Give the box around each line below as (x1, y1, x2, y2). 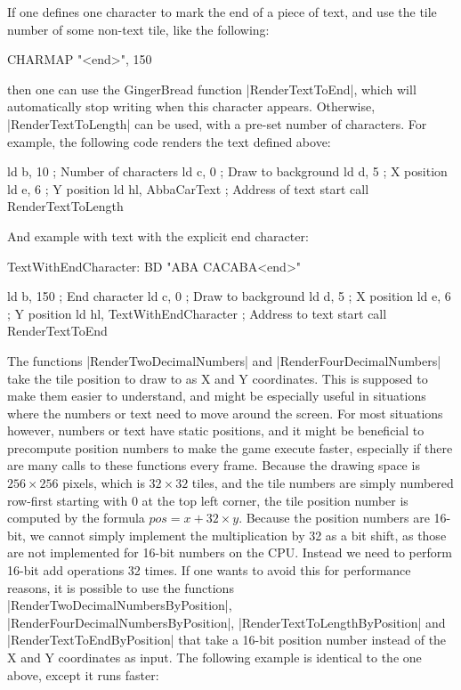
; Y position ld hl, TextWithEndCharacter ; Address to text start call (7, 304, 387, 322)
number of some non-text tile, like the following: (7, 20, 270, 38)
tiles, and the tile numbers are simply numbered (191, 474, 454, 492)
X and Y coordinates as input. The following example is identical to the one (7, 648, 422, 666)
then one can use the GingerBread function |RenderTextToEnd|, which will (7, 79, 417, 98)
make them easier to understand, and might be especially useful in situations (7, 386, 426, 405)
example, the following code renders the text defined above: (7, 132, 331, 150)
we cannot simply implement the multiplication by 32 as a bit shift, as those (29, 525, 447, 544)
